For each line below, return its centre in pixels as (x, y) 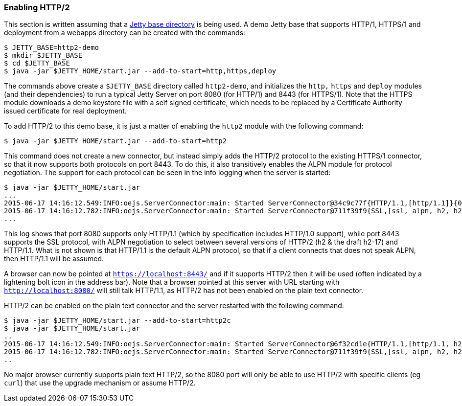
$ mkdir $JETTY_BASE (43, 56)
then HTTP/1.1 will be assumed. (54, 259)
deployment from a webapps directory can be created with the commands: (125, 33)
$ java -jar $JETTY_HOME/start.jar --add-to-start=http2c (117, 321)
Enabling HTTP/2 (37, 7)
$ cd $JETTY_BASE (37, 63)
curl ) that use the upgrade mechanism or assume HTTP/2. (100, 383)
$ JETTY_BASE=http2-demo (51, 48)
